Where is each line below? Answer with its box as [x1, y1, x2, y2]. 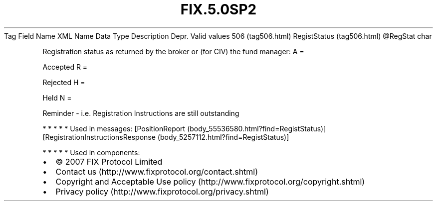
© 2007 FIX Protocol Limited [55, 156, 163, 167]
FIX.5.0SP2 [180, 1, 257, 18]
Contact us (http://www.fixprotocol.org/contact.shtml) [55, 166, 258, 177]
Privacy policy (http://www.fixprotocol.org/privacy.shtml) [55, 186, 269, 197]
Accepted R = [42, 62, 88, 71]
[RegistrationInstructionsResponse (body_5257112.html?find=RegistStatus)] [42, 132, 289, 141]
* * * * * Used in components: [42, 148, 140, 157]
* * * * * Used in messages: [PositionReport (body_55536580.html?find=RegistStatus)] [42, 124, 326, 133]
